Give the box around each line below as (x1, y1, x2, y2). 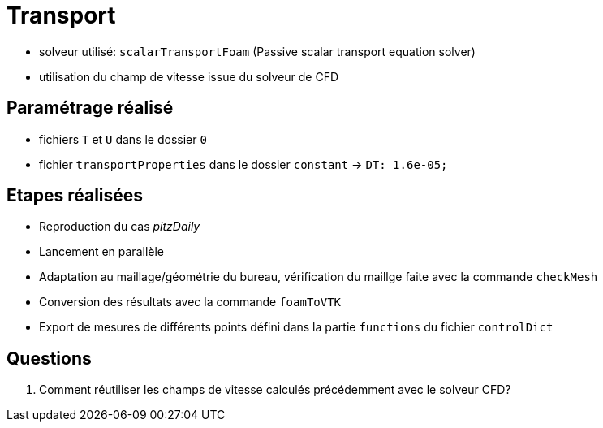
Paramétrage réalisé (6, 97, 174, 119)
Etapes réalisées (6, 185, 144, 206)
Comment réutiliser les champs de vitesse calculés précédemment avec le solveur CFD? (39, 383, 511, 397)
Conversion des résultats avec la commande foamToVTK (39, 295, 342, 309)
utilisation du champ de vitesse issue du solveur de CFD (39, 69, 339, 84)
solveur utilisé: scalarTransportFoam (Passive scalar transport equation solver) (39, 44, 476, 58)
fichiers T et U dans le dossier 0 (39, 132, 207, 146)
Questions (6, 348, 92, 369)
